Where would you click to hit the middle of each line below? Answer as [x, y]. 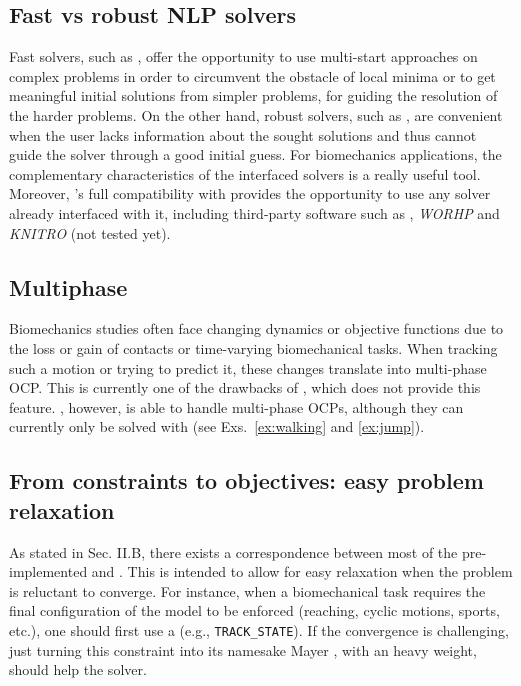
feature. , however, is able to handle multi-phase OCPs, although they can [236, 406]
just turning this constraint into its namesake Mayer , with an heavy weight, [243, 649]
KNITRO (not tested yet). [90, 232]
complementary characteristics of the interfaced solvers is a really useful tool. [245, 173]
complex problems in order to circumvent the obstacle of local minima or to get [252, 75]
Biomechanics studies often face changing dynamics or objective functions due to [256, 328]
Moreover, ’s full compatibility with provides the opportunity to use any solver [250, 193]
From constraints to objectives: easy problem [246, 480]
